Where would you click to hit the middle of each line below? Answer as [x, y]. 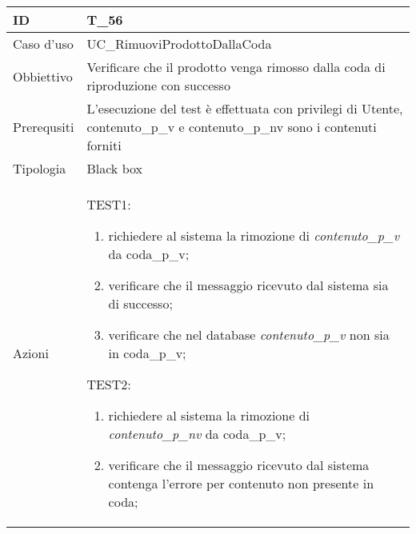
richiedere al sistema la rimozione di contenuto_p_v [254, 235]
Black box [114, 168]
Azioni [31, 353]
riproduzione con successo [158, 85]
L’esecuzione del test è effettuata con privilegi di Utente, [245, 108]
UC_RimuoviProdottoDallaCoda [179, 44]
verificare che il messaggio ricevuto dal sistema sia [248, 285]
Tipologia [40, 168]
